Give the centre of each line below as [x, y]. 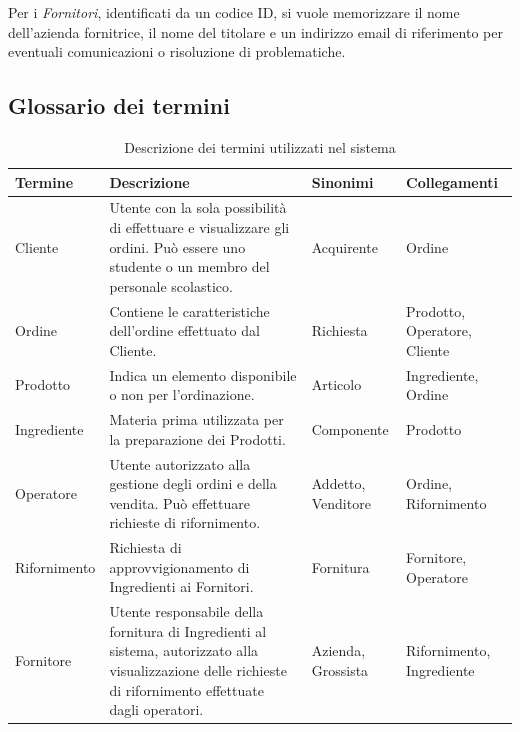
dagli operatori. [156, 709]
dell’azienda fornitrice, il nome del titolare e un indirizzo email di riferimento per [255, 31]
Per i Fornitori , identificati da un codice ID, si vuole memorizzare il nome [234, 12]
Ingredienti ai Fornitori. [181, 586]
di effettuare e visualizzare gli [199, 227]
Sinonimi [342, 181]
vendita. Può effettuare [180, 502]
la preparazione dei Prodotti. [197, 438]
